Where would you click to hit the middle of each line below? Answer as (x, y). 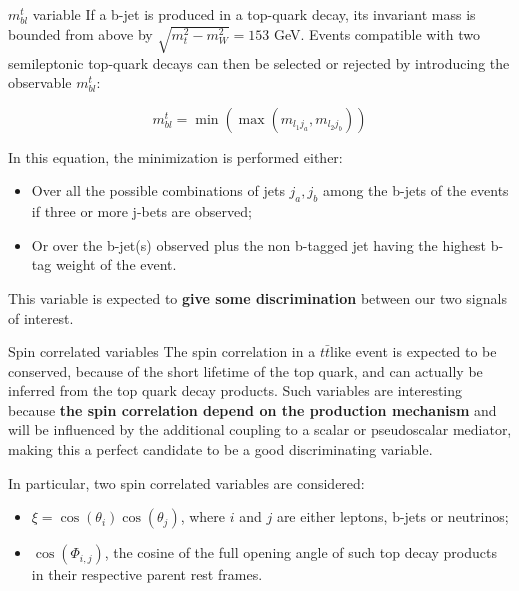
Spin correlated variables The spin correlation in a (162, 351)
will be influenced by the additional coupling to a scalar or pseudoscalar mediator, (260, 429)
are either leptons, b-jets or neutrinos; (392, 516)
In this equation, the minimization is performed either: (175, 156)
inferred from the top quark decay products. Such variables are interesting (235, 390)
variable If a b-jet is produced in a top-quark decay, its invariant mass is (254, 14)
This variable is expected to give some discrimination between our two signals (257, 297)
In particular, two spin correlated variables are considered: (186, 482)
